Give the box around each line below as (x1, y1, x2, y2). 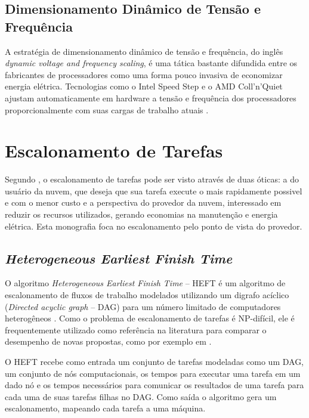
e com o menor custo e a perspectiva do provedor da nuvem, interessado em (5, 196, 282, 209)
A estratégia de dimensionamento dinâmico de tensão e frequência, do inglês (5, 45, 283, 57)
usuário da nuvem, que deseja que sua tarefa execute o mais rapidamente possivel (5, 184, 302, 197)
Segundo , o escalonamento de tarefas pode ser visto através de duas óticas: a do (5, 173, 299, 185)
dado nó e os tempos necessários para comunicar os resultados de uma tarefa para (5, 379, 304, 391)
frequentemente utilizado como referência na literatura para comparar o (5, 323, 267, 336)
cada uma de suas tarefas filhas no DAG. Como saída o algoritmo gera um (5, 390, 277, 402)
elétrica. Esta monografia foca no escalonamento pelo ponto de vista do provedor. (5, 219, 302, 232)
